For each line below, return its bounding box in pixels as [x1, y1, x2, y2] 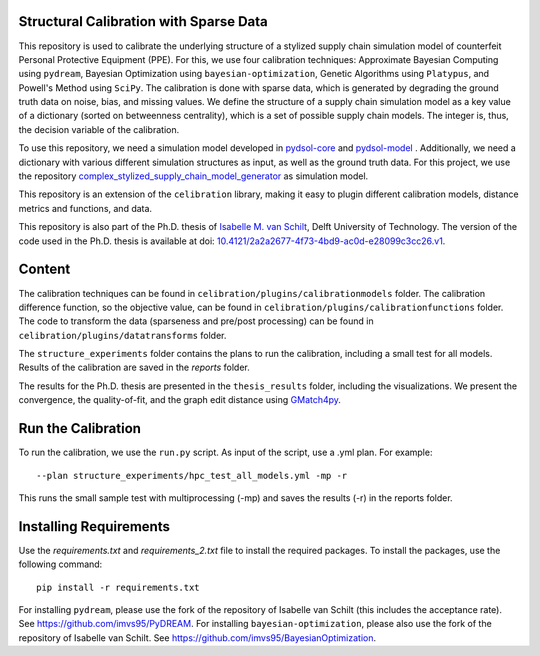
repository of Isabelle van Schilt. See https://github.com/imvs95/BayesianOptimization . [18, 631, 377, 644]
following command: [18, 558, 103, 570]
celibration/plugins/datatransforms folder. [18, 329, 227, 341]
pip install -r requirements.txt [36, 581, 200, 593]
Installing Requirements [18, 518, 170, 535]
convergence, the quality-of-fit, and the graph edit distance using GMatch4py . [18, 394, 342, 406]
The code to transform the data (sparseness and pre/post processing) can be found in [18, 315, 374, 327]
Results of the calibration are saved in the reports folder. [18, 361, 250, 374]
